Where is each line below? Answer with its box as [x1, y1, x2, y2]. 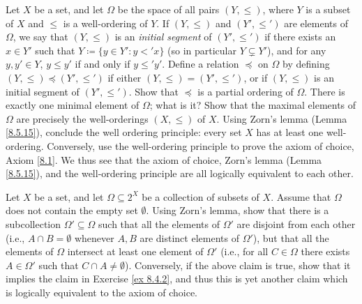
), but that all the [252, 230, 329, 245]
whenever [74, 230, 114, 245]
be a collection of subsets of [142, 189, 259, 204]
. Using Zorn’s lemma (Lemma [216, 111, 347, 126]
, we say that [13, 29, 68, 44]
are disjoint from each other [236, 216, 356, 231]
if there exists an [264, 29, 336, 44]
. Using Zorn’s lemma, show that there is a [146, 203, 329, 218]
